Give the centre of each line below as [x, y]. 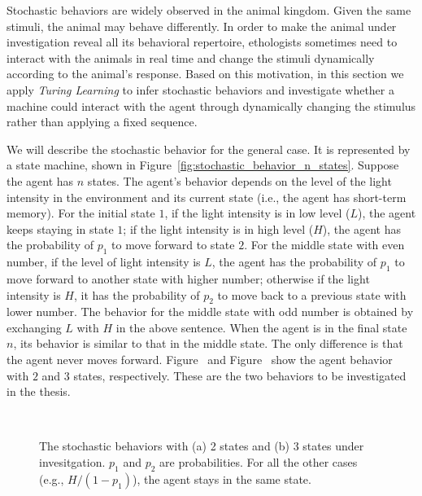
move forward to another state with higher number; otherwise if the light [188, 278]
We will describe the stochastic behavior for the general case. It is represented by [209, 149]
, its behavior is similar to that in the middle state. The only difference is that [208, 343]
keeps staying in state [60, 228]
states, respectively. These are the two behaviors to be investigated [240, 375]
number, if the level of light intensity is [104, 262]
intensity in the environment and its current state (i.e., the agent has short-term [207, 197]
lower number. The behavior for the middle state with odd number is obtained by [210, 312]
